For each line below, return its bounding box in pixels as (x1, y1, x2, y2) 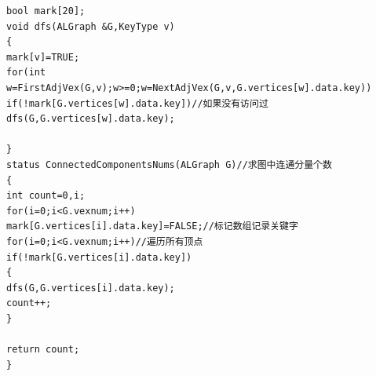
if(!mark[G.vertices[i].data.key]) (6, 251, 192, 263)
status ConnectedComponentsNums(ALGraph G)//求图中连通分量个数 (6, 159, 332, 170)
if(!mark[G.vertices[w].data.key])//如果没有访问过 (6, 97, 268, 109)
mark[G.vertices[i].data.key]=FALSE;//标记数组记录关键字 (6, 221, 298, 232)
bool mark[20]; (6, 5, 86, 16)
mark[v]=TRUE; (6, 51, 80, 63)
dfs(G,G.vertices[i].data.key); (6, 282, 175, 294)
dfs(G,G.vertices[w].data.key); (6, 113, 175, 125)
